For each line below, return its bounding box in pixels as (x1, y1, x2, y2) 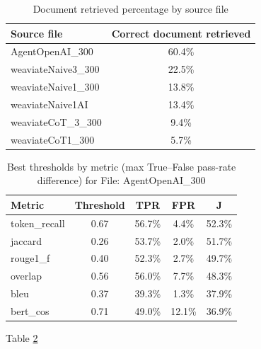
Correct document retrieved (111, 25, 251, 40)
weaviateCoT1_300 (11, 132, 95, 147)
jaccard (11, 233, 42, 248)
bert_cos (11, 304, 50, 318)
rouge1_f (11, 251, 50, 265)
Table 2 (6, 331, 38, 345)
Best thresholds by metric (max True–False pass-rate (6, 159, 236, 173)
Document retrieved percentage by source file (33, 1, 228, 16)
